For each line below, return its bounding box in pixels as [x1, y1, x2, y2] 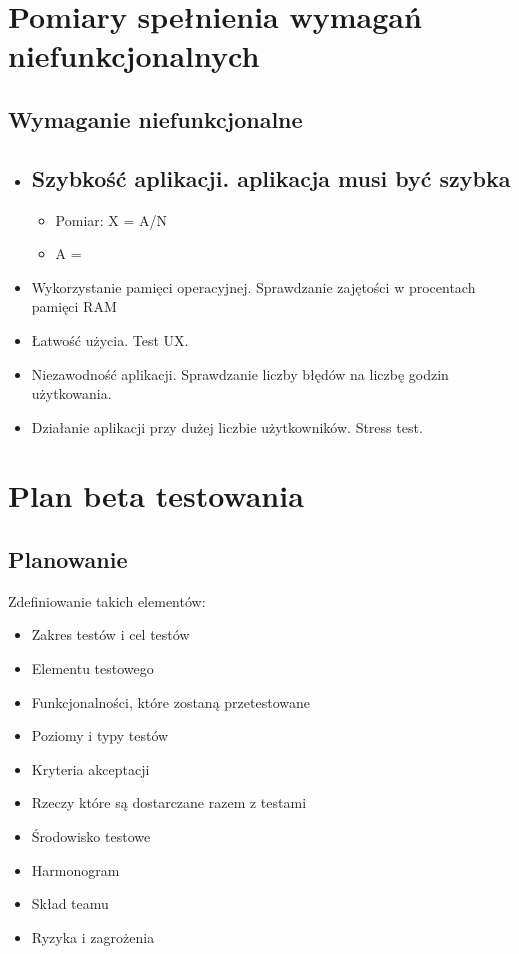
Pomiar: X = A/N [55, 209, 168, 230]
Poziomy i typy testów [31, 725, 169, 746]
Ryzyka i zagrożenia [31, 926, 155, 947]
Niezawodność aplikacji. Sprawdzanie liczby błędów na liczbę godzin [31, 363, 449, 384]
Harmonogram [31, 859, 120, 880]
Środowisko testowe [31, 826, 151, 847]
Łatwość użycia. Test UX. [31, 329, 189, 350]
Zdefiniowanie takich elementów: [8, 590, 206, 611]
